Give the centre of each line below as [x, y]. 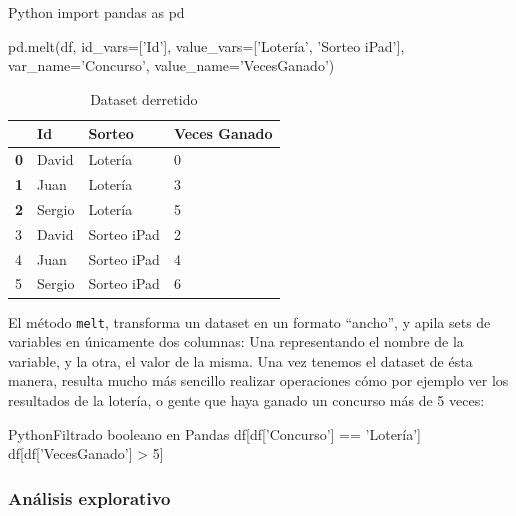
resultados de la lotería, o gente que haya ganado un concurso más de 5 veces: [246, 399]
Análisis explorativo [89, 497]
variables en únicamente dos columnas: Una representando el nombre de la [236, 341]
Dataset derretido [144, 98]
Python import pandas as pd [96, 12]
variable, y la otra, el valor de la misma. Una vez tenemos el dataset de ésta [240, 360]
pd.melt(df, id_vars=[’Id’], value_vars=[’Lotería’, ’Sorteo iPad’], [206, 45]
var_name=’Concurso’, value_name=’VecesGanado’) [171, 65]
